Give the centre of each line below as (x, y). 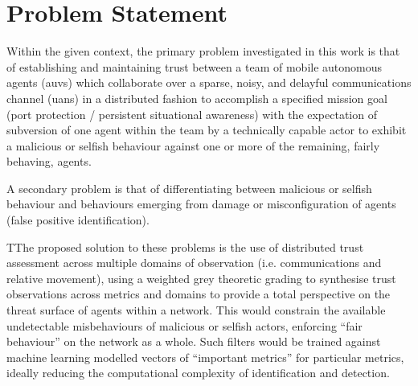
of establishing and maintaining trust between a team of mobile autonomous (195, 66)
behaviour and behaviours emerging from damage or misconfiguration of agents (201, 204)
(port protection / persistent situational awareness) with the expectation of (192, 114)
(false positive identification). (78, 220)
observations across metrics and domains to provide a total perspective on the (199, 294)
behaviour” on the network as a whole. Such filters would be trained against (194, 341)
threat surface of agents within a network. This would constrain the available (196, 310)
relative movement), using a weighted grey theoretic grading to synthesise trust (201, 278)
